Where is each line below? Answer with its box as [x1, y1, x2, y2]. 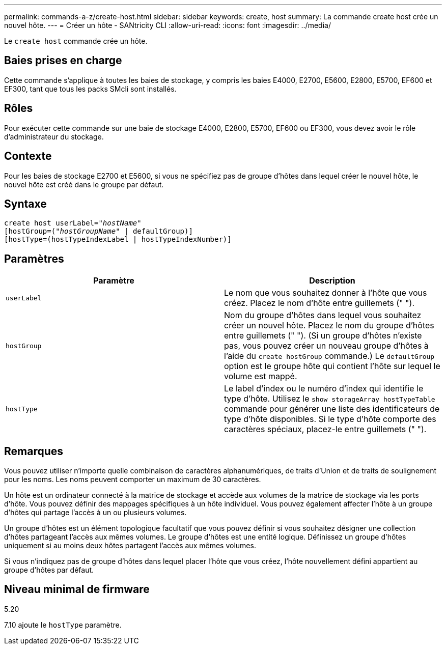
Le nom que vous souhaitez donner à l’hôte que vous [224, 288, 427, 298]
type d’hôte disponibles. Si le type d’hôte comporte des [224, 414, 436, 425]
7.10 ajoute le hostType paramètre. [4, 620, 122, 629]
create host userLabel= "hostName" [4, 219, 142, 228]
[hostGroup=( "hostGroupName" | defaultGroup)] [4, 227, 193, 236]
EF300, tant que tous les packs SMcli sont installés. [4, 84, 177, 93]
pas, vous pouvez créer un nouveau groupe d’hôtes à [224, 341, 429, 351]
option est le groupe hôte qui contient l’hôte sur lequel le [224, 361, 440, 372]
